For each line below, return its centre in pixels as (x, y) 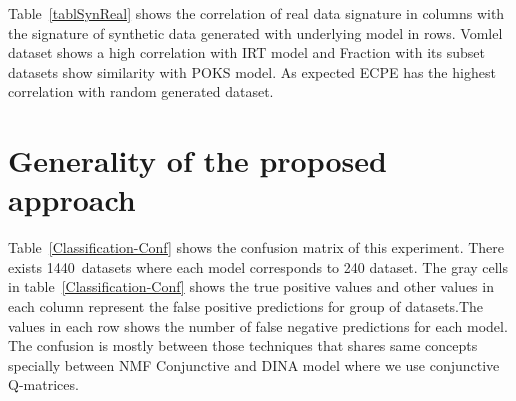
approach (72, 199)
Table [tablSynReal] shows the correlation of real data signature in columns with (256, 13)
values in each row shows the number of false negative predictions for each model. (258, 325)
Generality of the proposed (197, 160)
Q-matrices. (43, 384)
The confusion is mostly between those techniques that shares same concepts (243, 345)
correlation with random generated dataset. (141, 91)
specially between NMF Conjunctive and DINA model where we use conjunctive (254, 364)
